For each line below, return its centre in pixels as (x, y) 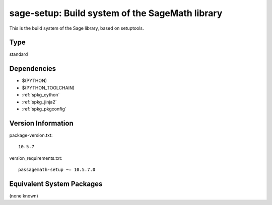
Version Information (41, 123)
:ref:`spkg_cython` (41, 95)
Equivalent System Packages (56, 184)
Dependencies (33, 69)
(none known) (24, 195)
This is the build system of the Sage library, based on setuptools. (77, 28)
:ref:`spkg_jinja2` (39, 102)
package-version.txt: (31, 135)
